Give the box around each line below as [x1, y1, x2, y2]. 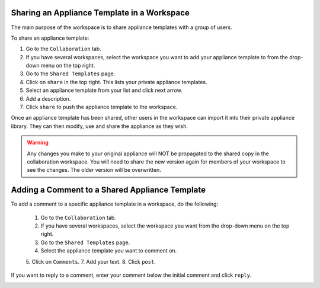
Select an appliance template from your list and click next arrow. [25, 87, 183, 94]
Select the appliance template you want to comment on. [40, 247, 177, 254]
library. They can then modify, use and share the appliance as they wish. [11, 122, 188, 130]
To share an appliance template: [11, 34, 89, 41]
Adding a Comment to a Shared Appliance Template [11, 185, 206, 195]
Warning [27, 139, 49, 146]
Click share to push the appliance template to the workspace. [25, 104, 178, 111]
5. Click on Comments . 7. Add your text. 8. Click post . [25, 258, 156, 265]
